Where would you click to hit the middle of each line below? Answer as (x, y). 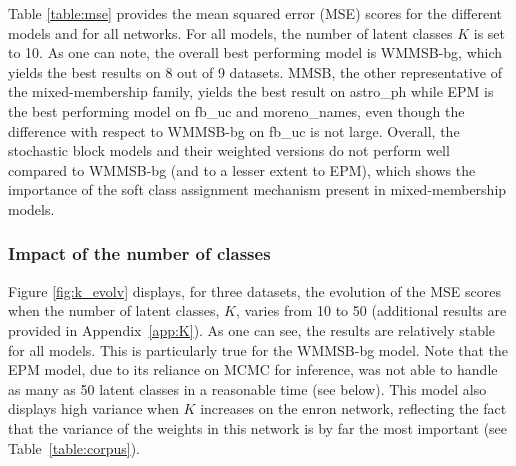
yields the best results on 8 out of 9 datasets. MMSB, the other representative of (255, 71)
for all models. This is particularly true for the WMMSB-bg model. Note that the (258, 349)
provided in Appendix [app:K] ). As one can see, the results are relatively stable (252, 329)
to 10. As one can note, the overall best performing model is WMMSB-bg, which (255, 52)
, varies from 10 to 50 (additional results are (371, 310)
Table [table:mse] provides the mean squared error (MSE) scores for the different (255, 13)
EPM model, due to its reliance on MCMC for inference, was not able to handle (253, 369)
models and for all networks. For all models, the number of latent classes (230, 32)
